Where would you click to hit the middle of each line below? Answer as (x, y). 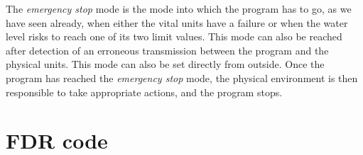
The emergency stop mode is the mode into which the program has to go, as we (179, 8)
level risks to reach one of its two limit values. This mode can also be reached (174, 36)
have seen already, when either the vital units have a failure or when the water (177, 22)
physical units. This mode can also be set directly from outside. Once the (165, 64)
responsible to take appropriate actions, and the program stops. (144, 92)
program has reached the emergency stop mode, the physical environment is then (182, 77)
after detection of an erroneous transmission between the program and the (167, 50)
